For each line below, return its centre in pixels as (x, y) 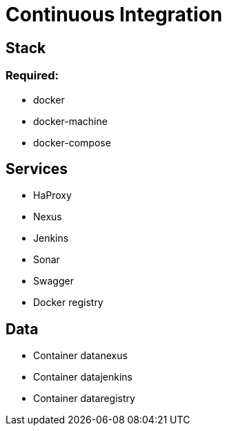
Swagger (53, 281)
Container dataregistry (84, 399)
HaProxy (52, 195)
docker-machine (70, 121)
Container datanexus (80, 356)
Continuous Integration (114, 15)
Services (37, 169)
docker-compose (72, 142)
